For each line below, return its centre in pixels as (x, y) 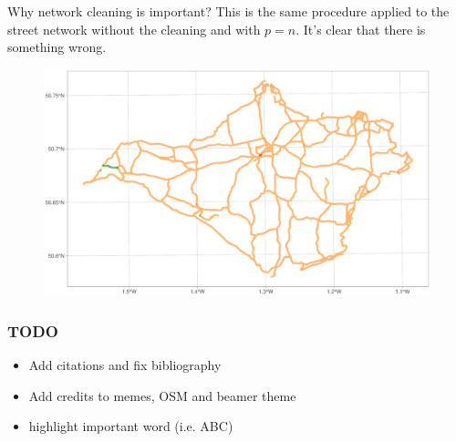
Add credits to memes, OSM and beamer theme (162, 395)
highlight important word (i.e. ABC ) (131, 426)
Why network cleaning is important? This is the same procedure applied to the (228, 11)
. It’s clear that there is (361, 29)
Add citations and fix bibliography (125, 365)
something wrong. (57, 47)
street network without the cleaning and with (134, 29)
